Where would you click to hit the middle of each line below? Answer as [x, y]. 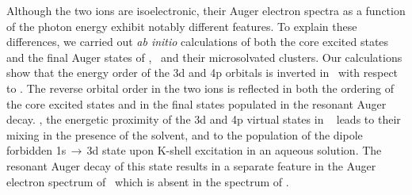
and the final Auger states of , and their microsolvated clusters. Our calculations [204, 57]
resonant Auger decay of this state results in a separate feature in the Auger [191, 165]
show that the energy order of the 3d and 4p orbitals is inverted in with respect [202, 73]
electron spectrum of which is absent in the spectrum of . [148, 181]
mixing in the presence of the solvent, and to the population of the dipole [185, 134]
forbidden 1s [36, 150]
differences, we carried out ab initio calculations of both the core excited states [198, 42]
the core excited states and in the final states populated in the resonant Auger [196, 103]
